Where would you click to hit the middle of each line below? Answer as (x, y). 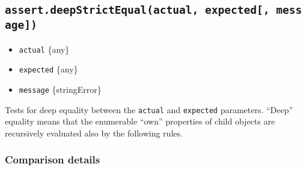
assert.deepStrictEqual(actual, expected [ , (137, 10)
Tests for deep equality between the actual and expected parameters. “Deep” (149, 109)
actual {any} (44, 49)
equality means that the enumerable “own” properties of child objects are (140, 121)
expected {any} (48, 69)
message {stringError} (60, 89)
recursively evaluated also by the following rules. (94, 133)
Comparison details (53, 160)
